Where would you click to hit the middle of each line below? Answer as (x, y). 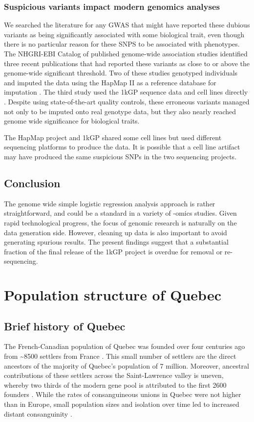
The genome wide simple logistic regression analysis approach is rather (110, 203)
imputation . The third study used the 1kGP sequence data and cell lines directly (126, 92)
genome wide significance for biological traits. (72, 121)
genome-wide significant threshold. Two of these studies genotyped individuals (121, 73)
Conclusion (32, 183)
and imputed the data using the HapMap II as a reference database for (110, 82)
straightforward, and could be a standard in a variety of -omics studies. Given (120, 213)
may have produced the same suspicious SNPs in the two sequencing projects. (120, 156)
